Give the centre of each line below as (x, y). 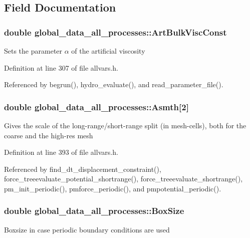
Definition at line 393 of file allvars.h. (61, 152)
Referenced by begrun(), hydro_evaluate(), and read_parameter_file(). (114, 84)
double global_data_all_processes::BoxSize (94, 211)
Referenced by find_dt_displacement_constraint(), (83, 169)
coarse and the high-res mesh (49, 135)
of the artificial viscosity (108, 51)
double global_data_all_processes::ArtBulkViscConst (115, 32)
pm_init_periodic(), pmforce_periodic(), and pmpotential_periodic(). (113, 188)
